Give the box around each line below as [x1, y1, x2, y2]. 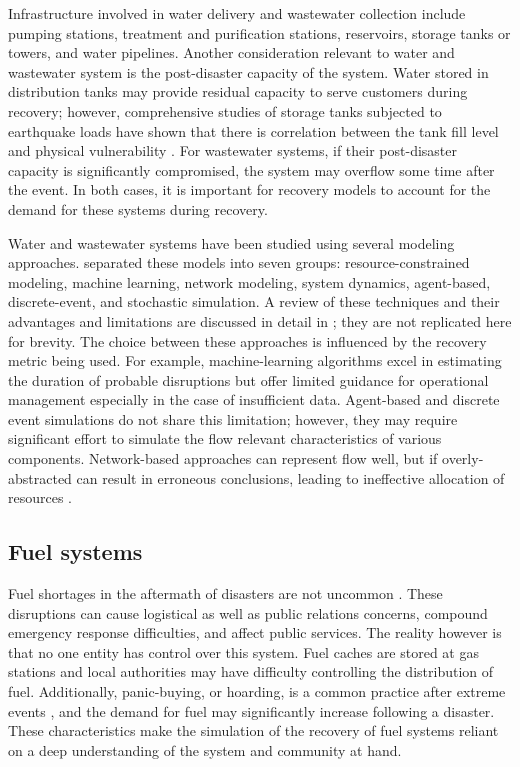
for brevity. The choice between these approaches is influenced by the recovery [8, 330, 487, 351]
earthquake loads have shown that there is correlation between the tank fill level [8, 120, 499, 141]
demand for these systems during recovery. [8, 198, 268, 219]
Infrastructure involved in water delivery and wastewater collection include [8, 3, 466, 23]
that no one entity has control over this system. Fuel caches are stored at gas [8, 641, 479, 662]
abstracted [8, 467, 72, 488]
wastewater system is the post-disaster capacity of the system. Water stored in [8, 61, 489, 82]
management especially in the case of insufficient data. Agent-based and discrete [8, 389, 500, 410]
